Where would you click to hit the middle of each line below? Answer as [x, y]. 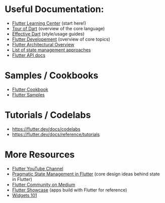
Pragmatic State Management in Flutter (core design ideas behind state [86, 174]
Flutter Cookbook [30, 89]
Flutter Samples [28, 94]
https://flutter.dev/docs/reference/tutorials [56, 134]
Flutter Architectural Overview [43, 44]
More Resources [40, 155]
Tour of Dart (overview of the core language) [58, 28]
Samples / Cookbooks [52, 76]
